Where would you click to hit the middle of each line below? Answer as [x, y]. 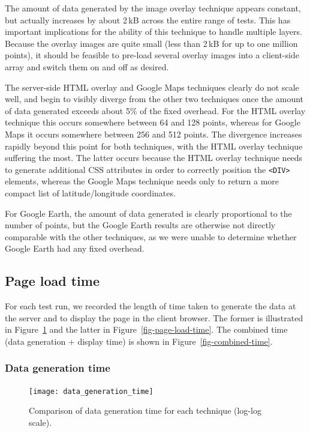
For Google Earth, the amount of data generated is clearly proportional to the [148, 213]
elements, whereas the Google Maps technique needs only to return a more [142, 181]
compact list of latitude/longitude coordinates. [90, 192]
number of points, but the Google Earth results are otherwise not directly [140, 225]
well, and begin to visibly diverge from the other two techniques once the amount [154, 99]
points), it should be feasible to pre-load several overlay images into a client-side [152, 55]
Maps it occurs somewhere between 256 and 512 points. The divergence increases [154, 134]
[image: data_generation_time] [91, 391]
